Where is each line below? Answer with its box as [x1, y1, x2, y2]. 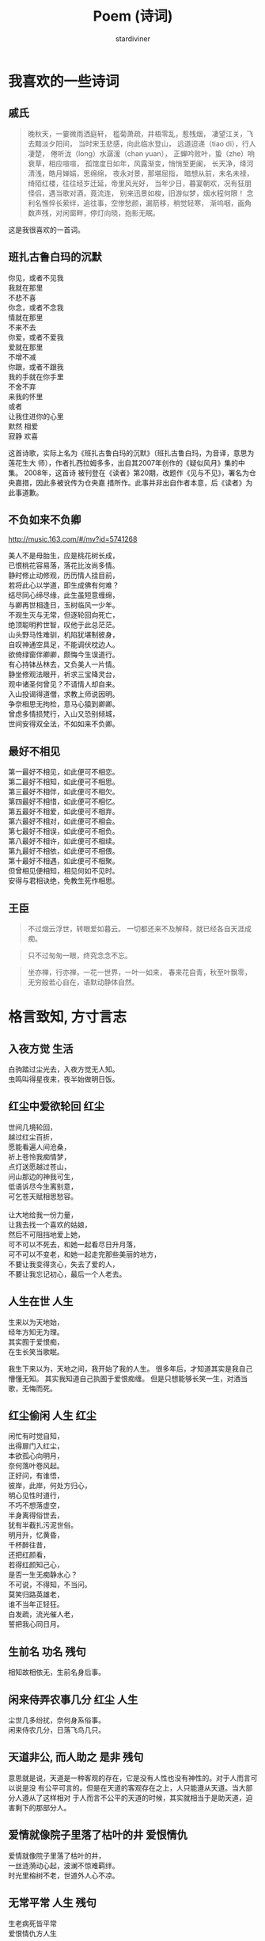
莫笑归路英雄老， [8, 1589, 64, 1600]
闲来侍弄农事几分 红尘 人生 [8, 1692, 138, 1707]
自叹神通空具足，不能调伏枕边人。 [8, 640, 119, 649]
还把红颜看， [8, 1550, 50, 1560]
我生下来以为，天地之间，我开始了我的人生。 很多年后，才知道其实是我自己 [8, 1364, 253, 1373]
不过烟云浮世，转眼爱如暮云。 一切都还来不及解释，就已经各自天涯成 [27, 924, 252, 933]
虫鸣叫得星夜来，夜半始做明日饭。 [8, 1075, 119, 1083]
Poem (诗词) [93, 7, 173, 25]
